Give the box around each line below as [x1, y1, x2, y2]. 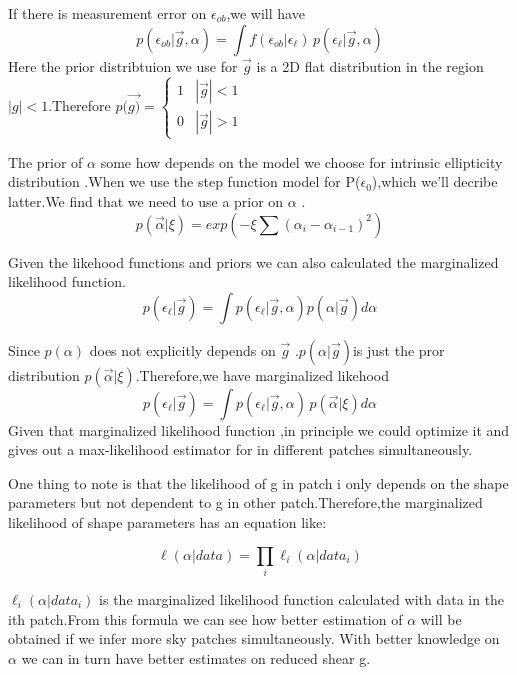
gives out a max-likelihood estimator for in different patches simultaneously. [8, 439, 473, 460]
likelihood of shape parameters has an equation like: [8, 512, 327, 533]
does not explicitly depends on [89, 339, 276, 360]
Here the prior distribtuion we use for [8, 55, 238, 76]
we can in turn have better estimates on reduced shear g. [21, 647, 371, 668]
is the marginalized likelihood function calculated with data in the [99, 589, 505, 609]
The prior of [8, 151, 83, 172]
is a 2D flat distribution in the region [256, 55, 484, 76]
